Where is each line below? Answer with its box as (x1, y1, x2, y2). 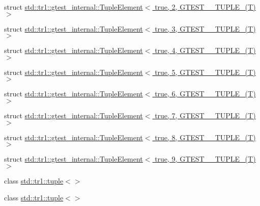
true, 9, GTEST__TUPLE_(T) (155, 153, 256, 164)
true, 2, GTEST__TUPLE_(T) (155, 2, 256, 12)
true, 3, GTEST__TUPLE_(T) (155, 23, 256, 34)
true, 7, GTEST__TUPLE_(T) (155, 110, 256, 120)
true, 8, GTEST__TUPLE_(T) (155, 132, 256, 142)
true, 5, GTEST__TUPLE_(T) (155, 66, 256, 77)
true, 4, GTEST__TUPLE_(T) (155, 45, 256, 56)
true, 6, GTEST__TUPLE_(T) (155, 88, 256, 99)
